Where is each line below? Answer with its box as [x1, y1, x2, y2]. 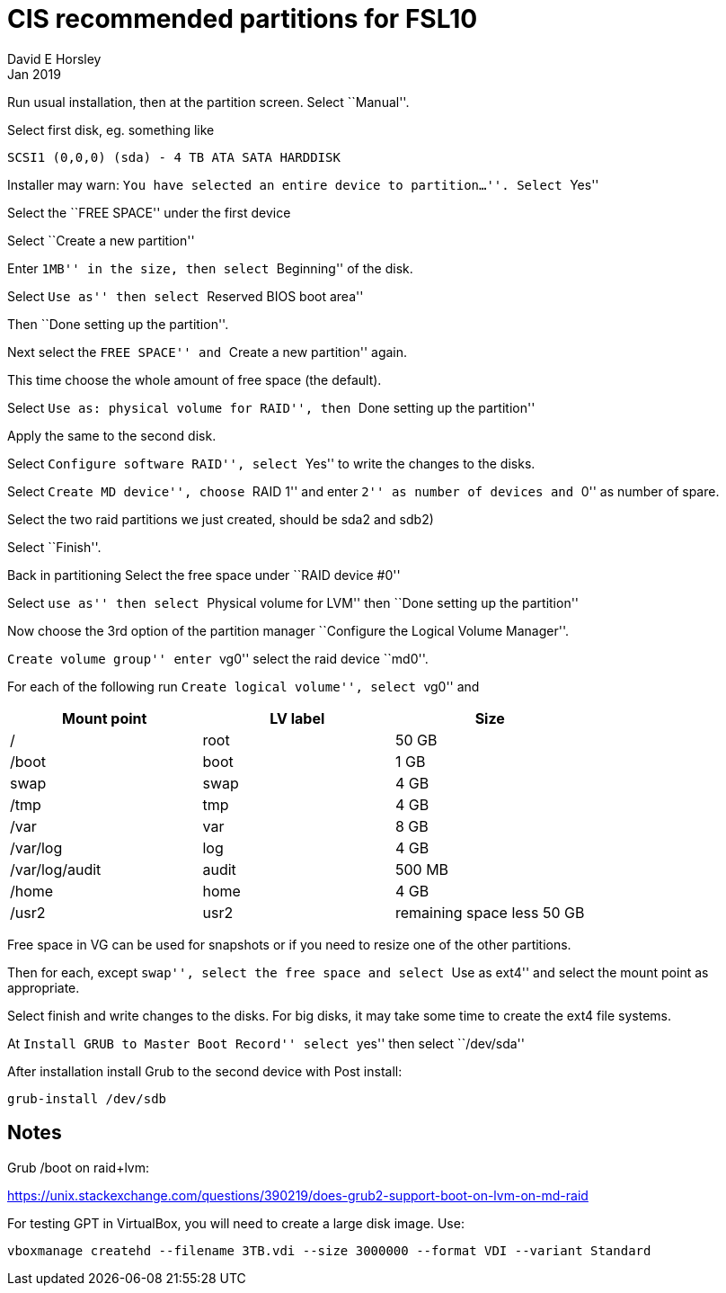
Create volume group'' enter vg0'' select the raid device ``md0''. [7, 650, 429, 666]
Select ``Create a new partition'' [7, 232, 195, 248]
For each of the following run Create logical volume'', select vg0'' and [7, 678, 480, 694]
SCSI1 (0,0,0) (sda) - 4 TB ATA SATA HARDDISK [7, 149, 341, 165]
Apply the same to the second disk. [7, 427, 217, 443]
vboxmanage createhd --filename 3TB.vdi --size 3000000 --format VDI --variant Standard [7, 1243, 651, 1258]
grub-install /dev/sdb [7, 1091, 167, 1106]
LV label [270, 709, 325, 727]
